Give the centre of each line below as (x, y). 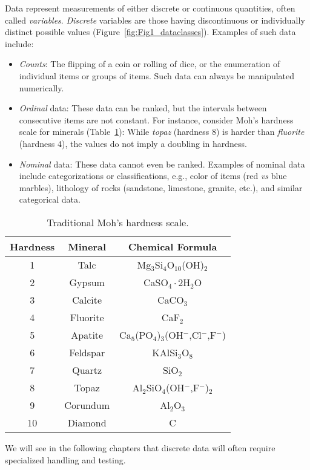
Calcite (87, 299)
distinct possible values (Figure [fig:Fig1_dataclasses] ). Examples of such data (150, 32)
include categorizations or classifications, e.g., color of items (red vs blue (153, 176)
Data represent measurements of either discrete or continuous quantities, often (150, 8)
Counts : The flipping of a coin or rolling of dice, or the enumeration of (150, 64)
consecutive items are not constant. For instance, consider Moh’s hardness (156, 119)
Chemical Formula (173, 246)
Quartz (87, 370)
